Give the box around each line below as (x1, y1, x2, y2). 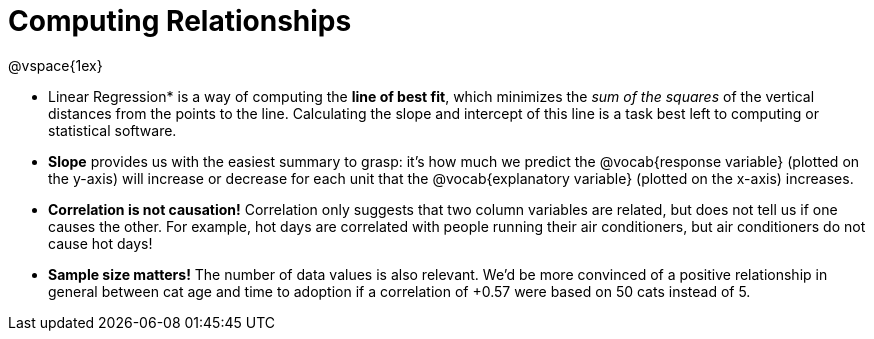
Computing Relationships (8, 4, 352, 38)
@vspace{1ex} (8, 56, 103, 74)
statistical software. (48, 121, 177, 139)
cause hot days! (48, 234, 153, 252)
